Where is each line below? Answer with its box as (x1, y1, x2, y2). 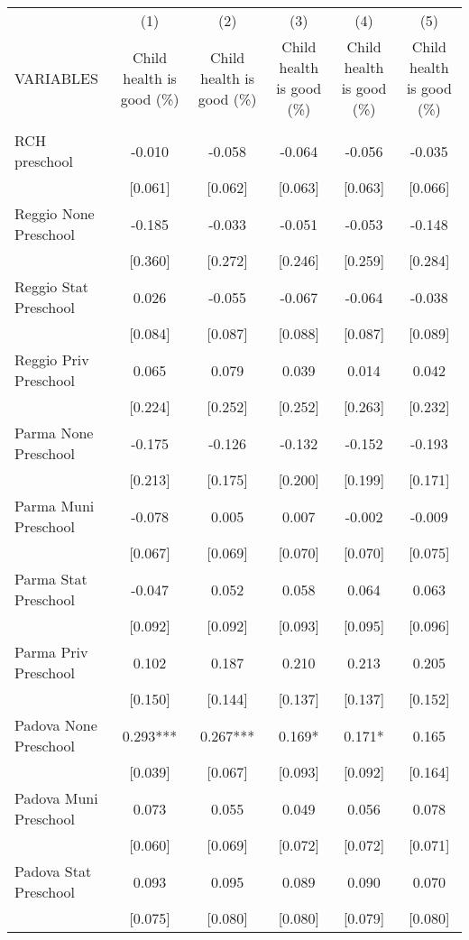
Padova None (14, 714, 97, 735)
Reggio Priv (14, 349, 89, 370)
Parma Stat (14, 568, 87, 589)
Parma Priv (14, 641, 88, 662)
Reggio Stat (14, 276, 89, 297)
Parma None (14, 422, 94, 443)
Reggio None (14, 203, 95, 224)
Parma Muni (14, 495, 95, 516)
